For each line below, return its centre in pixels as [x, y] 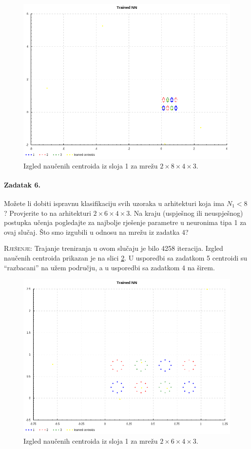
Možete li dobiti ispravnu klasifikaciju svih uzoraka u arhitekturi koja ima [114, 203]
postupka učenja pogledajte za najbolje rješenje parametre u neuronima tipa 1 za [125, 222]
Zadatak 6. [22, 184]
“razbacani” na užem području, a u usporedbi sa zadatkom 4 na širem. [109, 267]
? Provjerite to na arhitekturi [48, 213]
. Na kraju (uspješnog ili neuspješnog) [186, 213]
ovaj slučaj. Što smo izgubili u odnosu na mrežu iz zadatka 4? [96, 232]
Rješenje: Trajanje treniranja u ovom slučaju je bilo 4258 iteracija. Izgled [114, 248]
